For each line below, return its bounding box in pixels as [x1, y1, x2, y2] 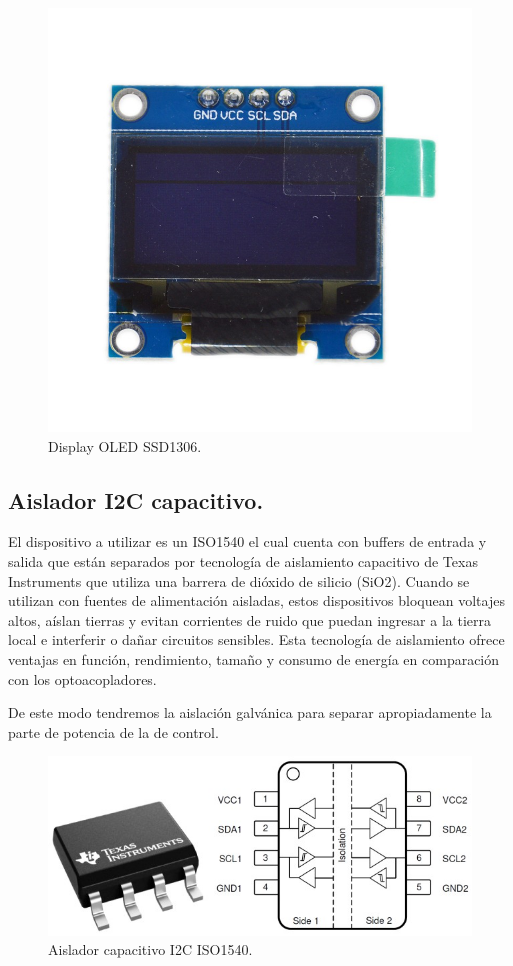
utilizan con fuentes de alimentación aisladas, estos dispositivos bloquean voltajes [8, 590, 505, 611]
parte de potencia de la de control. [8, 721, 219, 742]
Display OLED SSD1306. [48, 435, 202, 456]
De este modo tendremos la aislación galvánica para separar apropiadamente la [8, 702, 492, 723]
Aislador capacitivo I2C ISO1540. [48, 939, 253, 960]
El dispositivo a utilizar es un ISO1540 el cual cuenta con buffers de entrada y [8, 531, 487, 552]
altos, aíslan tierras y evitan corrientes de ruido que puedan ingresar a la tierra [8, 609, 491, 630]
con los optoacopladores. [8, 668, 157, 689]
